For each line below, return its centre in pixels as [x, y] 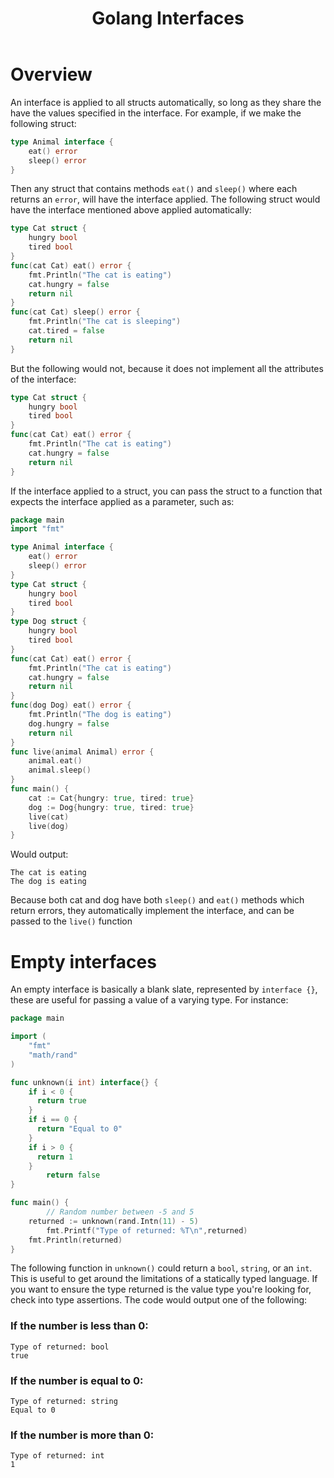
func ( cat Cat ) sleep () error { [75, 312]
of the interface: [43, 379]
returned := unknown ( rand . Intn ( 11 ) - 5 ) [113, 1221]
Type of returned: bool [60, 1347]
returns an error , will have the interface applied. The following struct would [165, 199]
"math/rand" [53, 1055]
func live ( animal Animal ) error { [82, 752]
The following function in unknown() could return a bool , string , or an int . [161, 1268]
